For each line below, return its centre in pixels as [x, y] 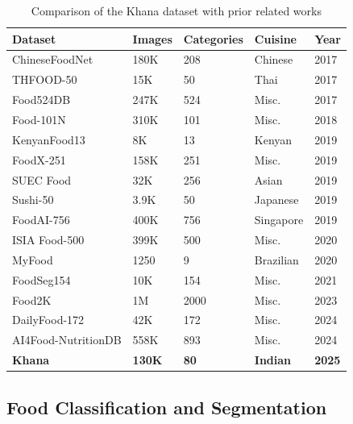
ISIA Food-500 [48, 240]
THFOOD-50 [45, 79]
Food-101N [39, 119]
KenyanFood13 [49, 139]
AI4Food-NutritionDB [67, 340]
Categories [213, 38]
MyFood [33, 259]
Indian [273, 360]
